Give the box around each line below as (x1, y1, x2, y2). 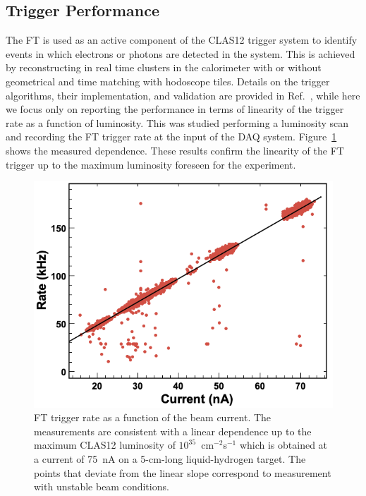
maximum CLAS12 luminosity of (34, 437, 176, 452)
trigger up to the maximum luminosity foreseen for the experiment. (6, 157, 296, 171)
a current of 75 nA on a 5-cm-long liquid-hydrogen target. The (34, 452, 306, 466)
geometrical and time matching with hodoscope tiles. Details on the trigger (6, 73, 330, 88)
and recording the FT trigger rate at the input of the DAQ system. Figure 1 (6, 129, 337, 144)
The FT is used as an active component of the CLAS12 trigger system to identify (6, 32, 358, 47)
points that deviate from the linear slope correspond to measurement (34, 465, 331, 480)
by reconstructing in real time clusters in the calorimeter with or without (6, 60, 322, 75)
